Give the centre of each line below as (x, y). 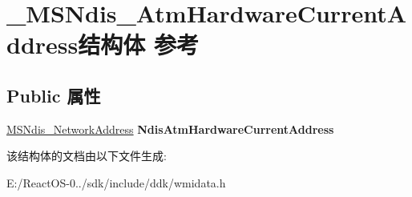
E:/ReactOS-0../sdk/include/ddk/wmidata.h (116, 182)
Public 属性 (54, 95)
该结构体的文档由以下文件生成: (87, 156)
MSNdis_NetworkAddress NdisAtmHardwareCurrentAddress (170, 129)
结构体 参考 (138, 44)
